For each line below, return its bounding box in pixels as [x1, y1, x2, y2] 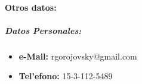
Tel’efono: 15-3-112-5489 [18, 70, 113, 82]
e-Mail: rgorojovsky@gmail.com [18, 49, 137, 62]
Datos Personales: [5, 24, 82, 36]
